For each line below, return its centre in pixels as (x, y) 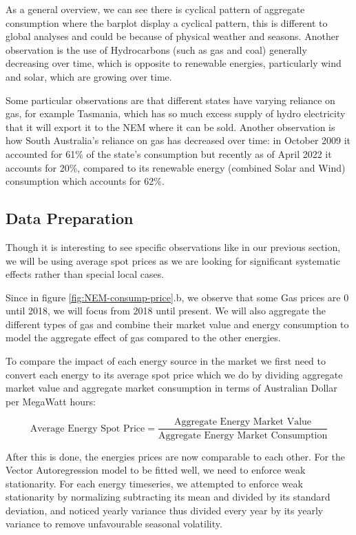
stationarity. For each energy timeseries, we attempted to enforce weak (154, 483)
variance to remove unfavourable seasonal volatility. (114, 524)
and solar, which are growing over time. (89, 76)
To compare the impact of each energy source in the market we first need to (166, 361)
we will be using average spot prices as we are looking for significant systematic (173, 260)
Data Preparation (70, 218)
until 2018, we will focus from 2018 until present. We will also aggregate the (166, 311)
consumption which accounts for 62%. (85, 181)
